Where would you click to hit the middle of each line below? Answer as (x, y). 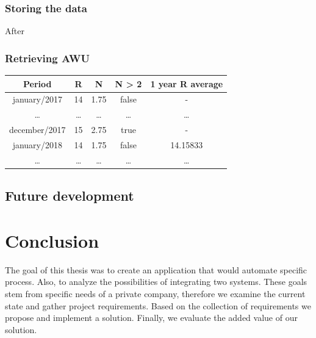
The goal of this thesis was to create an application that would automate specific (156, 269)
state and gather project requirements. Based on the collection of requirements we (158, 305)
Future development (70, 196)
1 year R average (187, 83)
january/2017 (37, 99)
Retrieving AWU (47, 58)
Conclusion (52, 240)
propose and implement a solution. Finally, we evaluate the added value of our (151, 318)
